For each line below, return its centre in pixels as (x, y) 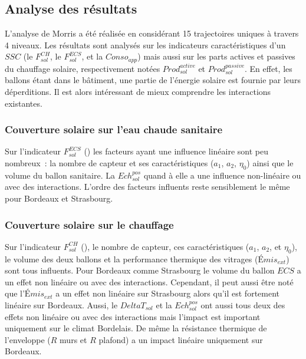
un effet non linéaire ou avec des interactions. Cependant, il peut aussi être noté (149, 281)
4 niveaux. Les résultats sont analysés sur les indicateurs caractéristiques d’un (145, 45)
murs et (73, 339)
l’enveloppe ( (28, 339)
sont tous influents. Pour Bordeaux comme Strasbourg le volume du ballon (140, 270)
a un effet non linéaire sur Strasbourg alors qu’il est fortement (168, 293)
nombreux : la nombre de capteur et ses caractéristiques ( (109, 163)
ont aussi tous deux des (243, 305)
